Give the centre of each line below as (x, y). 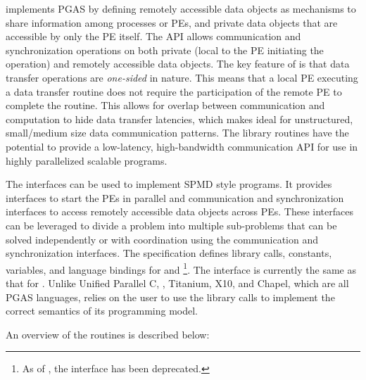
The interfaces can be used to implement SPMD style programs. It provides (169, 184)
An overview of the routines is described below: (108, 334)
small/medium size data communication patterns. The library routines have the (177, 133)
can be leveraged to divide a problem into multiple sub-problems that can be (171, 225)
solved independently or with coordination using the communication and (162, 239)
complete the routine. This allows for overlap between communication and (165, 105)
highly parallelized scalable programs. (87, 160)
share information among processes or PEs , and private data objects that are (172, 22)
